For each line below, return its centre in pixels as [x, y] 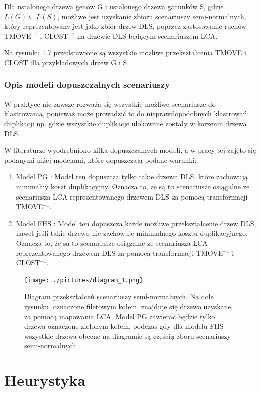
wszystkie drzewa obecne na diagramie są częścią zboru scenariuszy [128, 335]
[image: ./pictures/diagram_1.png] [84, 280]
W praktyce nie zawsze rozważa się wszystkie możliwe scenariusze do [110, 103]
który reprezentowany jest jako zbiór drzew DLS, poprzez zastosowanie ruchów [125, 26]
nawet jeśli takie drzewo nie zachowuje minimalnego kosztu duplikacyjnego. [132, 233]
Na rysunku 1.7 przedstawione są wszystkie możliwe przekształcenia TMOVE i [125, 53]
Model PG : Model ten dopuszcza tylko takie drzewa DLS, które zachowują [132, 177]
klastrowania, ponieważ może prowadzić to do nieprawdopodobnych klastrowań [126, 113]
